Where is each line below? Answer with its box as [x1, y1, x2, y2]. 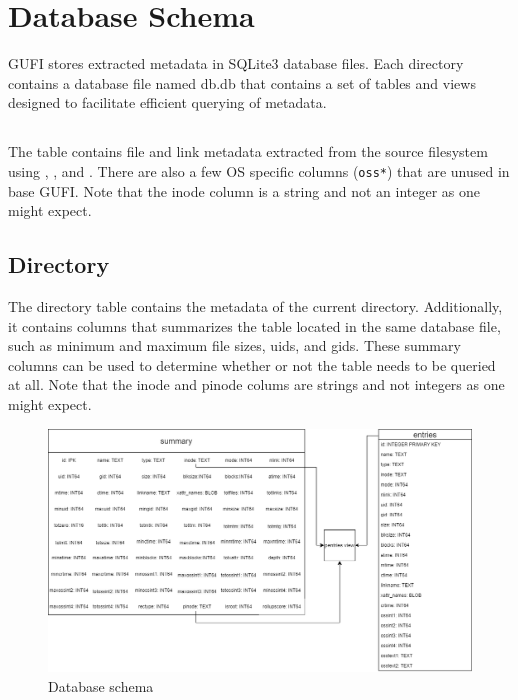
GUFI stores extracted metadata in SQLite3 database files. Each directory [8, 53, 464, 74]
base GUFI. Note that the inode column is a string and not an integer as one [8, 180, 480, 201]
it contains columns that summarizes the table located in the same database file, [8, 315, 501, 336]
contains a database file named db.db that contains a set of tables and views [8, 72, 476, 93]
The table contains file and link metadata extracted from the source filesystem [8, 141, 488, 162]
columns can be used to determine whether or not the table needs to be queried [8, 354, 496, 375]
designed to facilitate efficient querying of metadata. [8, 92, 327, 113]
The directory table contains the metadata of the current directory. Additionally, [8, 295, 503, 316]
